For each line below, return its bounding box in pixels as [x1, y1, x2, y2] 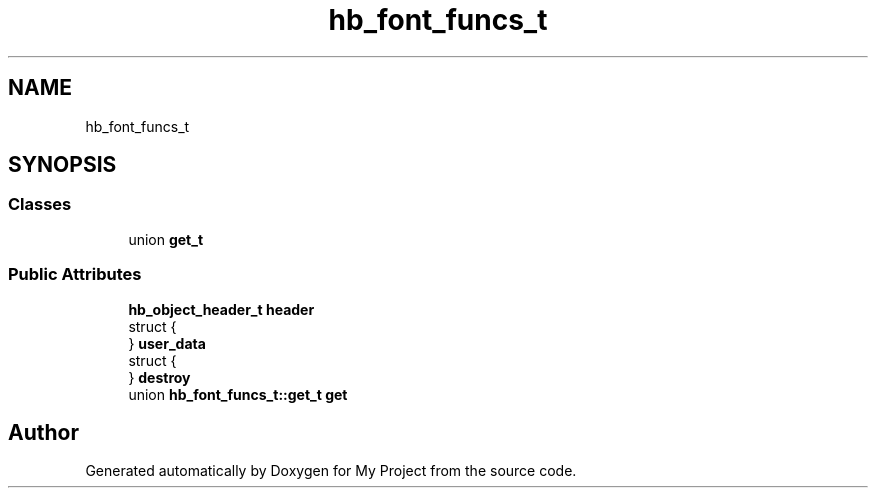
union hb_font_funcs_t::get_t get [128, 385, 348, 403]
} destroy [128, 368, 191, 386]
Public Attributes [8, 264, 142, 285]
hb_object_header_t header [128, 300, 315, 318]
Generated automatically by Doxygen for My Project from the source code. [85, 462, 577, 480]
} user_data [128, 334, 206, 352]
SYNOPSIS [8, 152, 117, 178]
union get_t [128, 230, 204, 248]
